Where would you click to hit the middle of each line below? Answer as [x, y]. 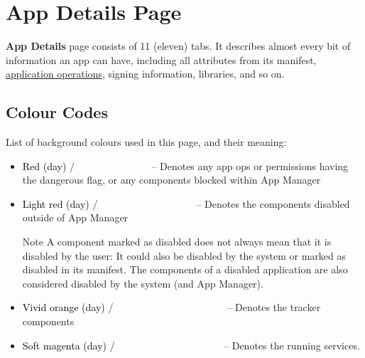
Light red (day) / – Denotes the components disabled [186, 203]
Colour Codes [57, 112]
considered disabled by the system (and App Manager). [143, 283]
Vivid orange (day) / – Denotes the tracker [171, 307]
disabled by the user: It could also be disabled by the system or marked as [184, 255]
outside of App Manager [75, 217]
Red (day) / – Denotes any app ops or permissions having [185, 165]
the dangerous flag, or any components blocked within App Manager [171, 180]
